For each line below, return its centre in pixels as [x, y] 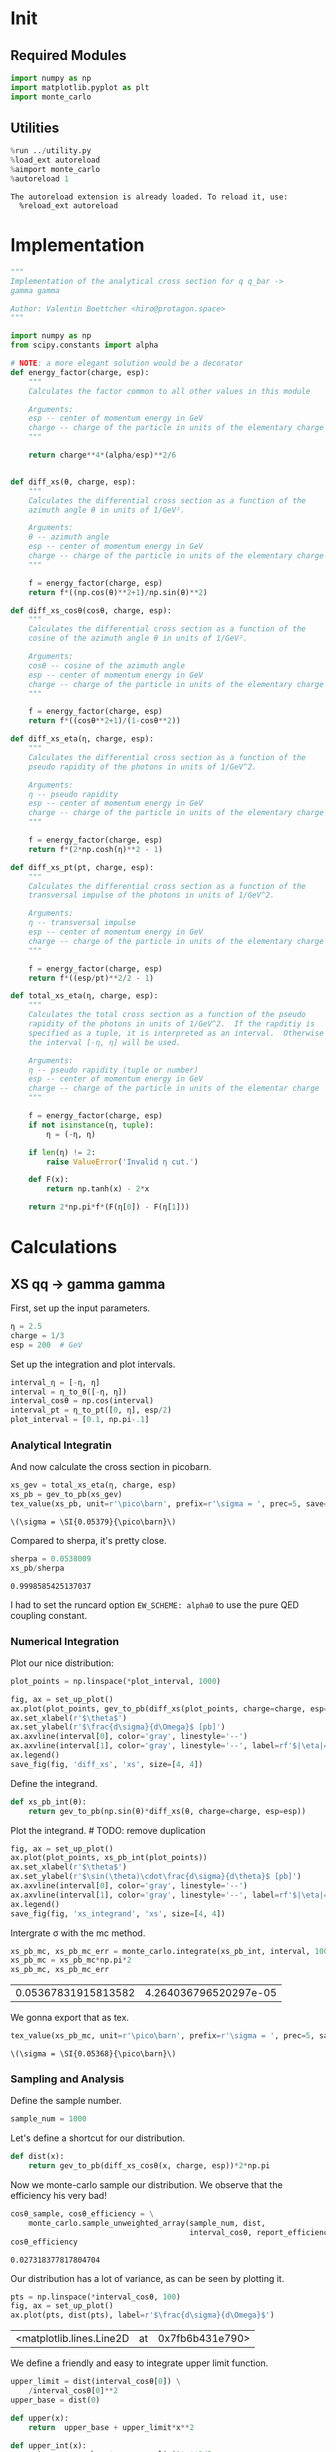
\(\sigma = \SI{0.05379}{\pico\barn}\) [93, 1522]
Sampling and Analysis [67, 2079]
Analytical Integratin [61, 1445]
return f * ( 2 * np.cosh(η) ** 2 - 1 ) [95, 849]
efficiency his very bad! [58, 2196]
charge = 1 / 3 [37, 1335]
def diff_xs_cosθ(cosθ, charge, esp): [91, 610]
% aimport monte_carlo [55, 170]
